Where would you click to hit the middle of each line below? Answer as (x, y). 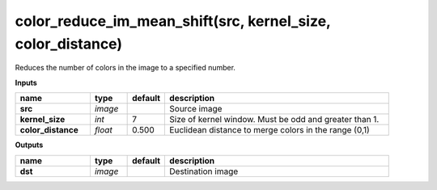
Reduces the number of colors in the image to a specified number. (125, 68)
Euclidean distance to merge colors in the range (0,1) (269, 130)
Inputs (26, 82)
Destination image (204, 171)
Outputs (29, 145)
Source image (196, 109)
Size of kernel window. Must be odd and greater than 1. (274, 120)
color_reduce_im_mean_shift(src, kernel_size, (173, 21)
